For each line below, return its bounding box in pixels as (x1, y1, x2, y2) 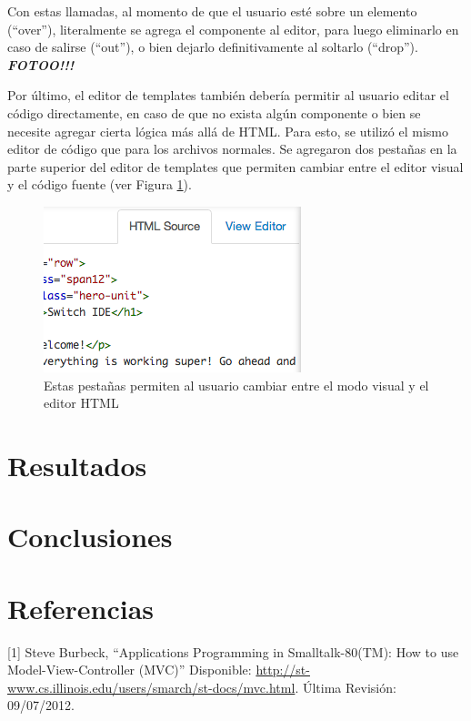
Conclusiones (7, 518, 173, 555)
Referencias (7, 589, 155, 626)
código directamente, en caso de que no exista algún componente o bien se (7, 103, 421, 122)
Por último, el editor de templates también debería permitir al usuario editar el (7, 86, 449, 105)
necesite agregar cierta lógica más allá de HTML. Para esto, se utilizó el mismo (7, 121, 449, 140)
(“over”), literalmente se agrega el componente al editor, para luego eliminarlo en (7, 19, 459, 38)
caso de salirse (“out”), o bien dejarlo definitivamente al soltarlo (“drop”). (7, 37, 418, 56)
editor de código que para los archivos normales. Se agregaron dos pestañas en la (7, 139, 457, 158)
